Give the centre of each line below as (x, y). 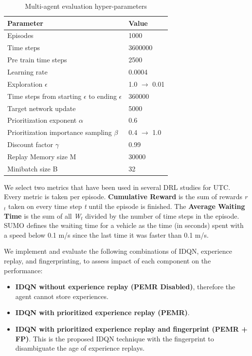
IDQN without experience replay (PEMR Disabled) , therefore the (125, 287)
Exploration (25, 84)
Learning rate (27, 71)
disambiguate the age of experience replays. (80, 348)
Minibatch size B (33, 168)
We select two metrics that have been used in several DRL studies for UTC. (117, 187)
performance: (23, 270)
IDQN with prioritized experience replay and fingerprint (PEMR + (131, 328)
